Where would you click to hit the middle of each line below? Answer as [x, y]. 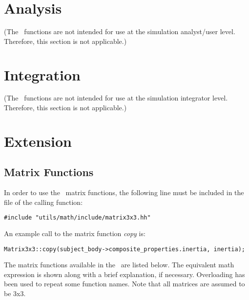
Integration [42, 74]
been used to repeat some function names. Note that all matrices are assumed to [124, 284]
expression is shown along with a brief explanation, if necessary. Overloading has [124, 274]
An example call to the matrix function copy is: [75, 233]
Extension [38, 141]
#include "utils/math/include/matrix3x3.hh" [77, 218]
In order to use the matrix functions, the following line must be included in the [124, 192]
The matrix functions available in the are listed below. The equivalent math [119, 265]
